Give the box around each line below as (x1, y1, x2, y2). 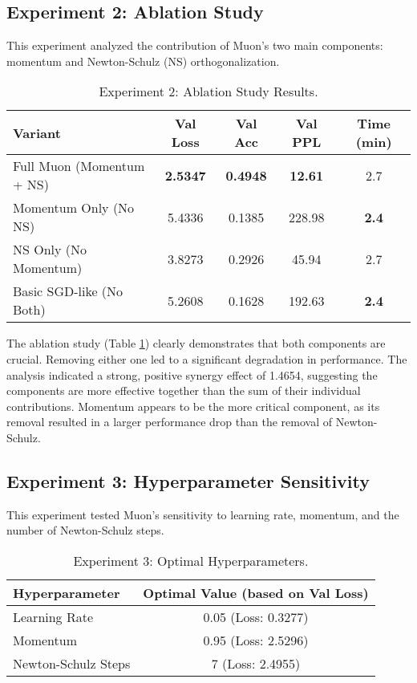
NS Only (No (13, 240, 87, 259)
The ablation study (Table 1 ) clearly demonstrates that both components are (6, 335, 386, 352)
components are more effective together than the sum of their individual (6, 382, 361, 399)
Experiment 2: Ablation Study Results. (99, 82, 318, 101)
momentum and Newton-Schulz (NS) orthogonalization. (6, 52, 280, 69)
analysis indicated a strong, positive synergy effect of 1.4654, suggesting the (6, 366, 378, 383)
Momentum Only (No (13, 198, 135, 218)
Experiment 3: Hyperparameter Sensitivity (6, 468, 370, 493)
